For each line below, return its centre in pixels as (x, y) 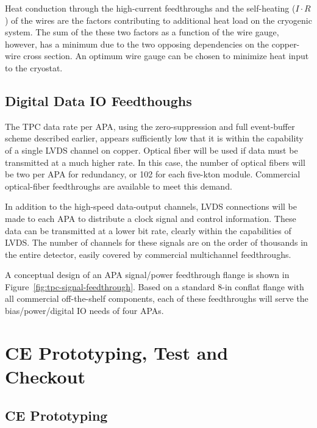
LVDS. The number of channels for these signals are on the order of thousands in (156, 242)
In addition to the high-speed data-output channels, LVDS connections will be (151, 206)
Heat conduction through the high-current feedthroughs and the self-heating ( (150, 8)
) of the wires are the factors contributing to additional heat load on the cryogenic (158, 20)
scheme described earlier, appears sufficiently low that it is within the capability (154, 138)
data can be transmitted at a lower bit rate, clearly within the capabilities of (148, 230)
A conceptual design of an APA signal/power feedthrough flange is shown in (147, 275)
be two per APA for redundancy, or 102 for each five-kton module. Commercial (153, 174)
